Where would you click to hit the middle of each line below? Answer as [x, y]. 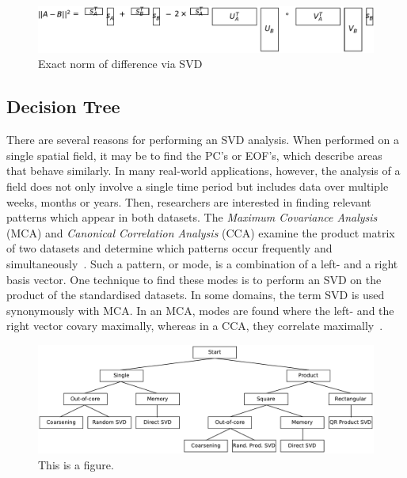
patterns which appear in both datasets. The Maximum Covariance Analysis [192, 217]
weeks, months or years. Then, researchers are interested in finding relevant [189, 201]
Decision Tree [63, 106]
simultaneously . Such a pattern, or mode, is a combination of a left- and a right [202, 263]
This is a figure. [76, 464]
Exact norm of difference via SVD [120, 64]
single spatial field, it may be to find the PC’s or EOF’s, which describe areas [194, 155]
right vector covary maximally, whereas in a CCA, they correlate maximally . [195, 326]
